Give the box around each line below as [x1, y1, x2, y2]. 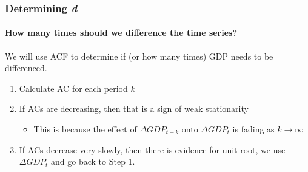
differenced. [5, 61, 47, 74]
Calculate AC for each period [19, 81, 128, 94]
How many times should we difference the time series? [5, 26, 238, 39]
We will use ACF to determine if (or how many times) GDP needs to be [5, 49, 273, 62]
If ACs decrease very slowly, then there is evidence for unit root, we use [19, 143, 286, 156]
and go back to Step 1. [51, 155, 135, 168]
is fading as [232, 123, 275, 136]
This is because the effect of [33, 123, 137, 136]
